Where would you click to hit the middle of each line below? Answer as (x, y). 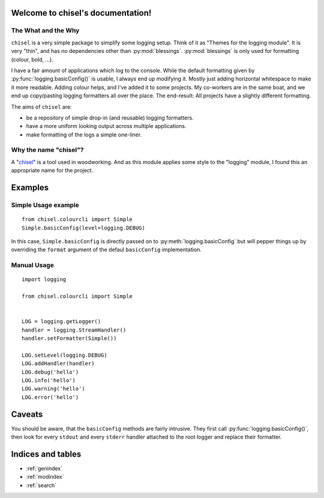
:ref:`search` (41, 485)
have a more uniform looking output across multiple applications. (106, 126)
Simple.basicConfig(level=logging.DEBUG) (83, 228)
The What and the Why (45, 31)
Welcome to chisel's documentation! (81, 13)
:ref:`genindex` (44, 468)
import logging (44, 280)
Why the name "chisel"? (47, 150)
